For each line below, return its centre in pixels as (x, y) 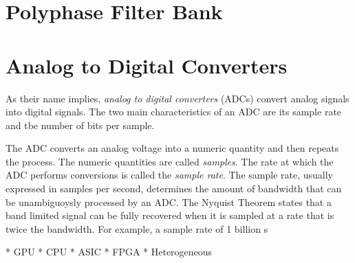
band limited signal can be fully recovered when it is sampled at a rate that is (170, 215)
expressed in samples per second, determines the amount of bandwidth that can (174, 188)
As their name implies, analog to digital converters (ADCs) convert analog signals (177, 98)
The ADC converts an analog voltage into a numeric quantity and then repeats (172, 148)
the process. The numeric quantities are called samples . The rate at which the (170, 161)
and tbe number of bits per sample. (80, 125)
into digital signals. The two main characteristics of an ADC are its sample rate (174, 112)
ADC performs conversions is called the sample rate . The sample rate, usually (169, 175)
